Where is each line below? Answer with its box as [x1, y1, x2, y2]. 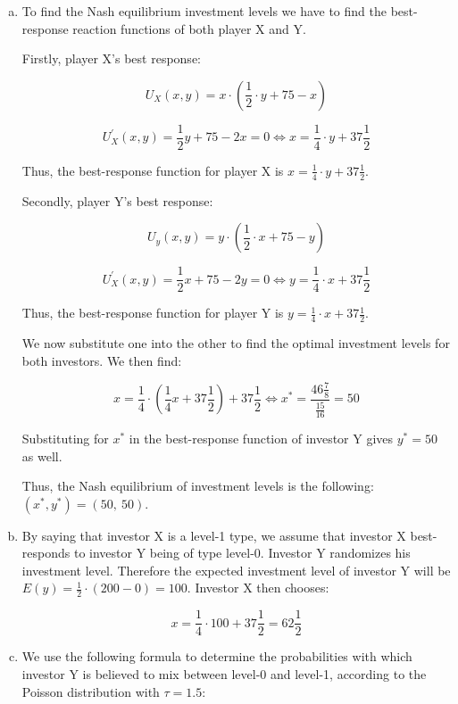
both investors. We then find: [21, 351, 182, 369]
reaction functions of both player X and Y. [72, 19, 306, 37]
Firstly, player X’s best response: [21, 49, 201, 68]
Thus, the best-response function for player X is [21, 161, 284, 179]
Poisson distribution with [21, 682, 160, 700]
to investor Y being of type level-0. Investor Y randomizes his [73, 543, 411, 562]
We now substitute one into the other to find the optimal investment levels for [21, 334, 450, 352]
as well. [21, 446, 62, 465]
